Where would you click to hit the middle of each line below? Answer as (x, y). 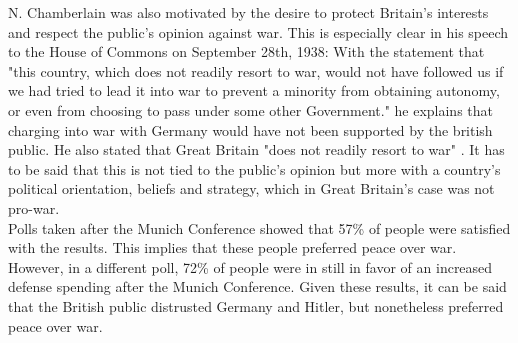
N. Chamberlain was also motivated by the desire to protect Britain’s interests (248, 12)
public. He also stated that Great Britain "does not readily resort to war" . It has (256, 149)
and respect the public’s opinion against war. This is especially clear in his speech (258, 31)
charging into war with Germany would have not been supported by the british (250, 129)
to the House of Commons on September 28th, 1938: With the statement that (246, 51)
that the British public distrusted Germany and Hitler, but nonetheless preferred (256, 305)
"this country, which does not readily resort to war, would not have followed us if (256, 70)
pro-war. (34, 207)
